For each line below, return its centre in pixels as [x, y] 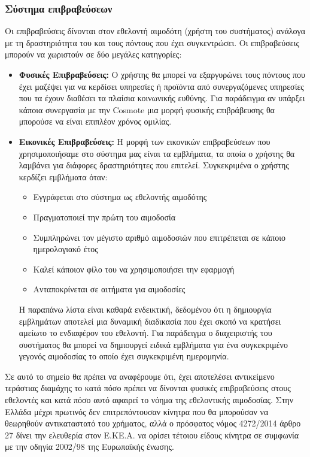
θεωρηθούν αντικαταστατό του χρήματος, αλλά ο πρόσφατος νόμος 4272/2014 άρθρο [153, 423]
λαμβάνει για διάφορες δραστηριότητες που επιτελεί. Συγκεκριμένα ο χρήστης [154, 165]
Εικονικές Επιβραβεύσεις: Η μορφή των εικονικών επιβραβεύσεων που [145, 141]
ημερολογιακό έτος [66, 249]
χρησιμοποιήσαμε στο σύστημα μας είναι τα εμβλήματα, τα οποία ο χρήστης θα [157, 153]
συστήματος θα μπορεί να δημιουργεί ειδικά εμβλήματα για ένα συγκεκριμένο [153, 344]
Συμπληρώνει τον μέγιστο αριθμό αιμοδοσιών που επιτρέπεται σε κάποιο [159, 237]
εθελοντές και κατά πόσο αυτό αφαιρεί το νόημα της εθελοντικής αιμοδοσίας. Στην [149, 400]
